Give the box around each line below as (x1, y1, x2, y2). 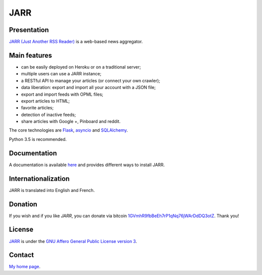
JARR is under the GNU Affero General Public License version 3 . (9, 238, 137, 244)
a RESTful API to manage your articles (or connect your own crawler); (21, 78, 160, 84)
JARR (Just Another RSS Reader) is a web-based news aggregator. (9, 39, 143, 45)
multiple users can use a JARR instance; (21, 71, 101, 77)
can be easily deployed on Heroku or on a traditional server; (21, 64, 141, 70)
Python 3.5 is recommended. (9, 136, 67, 142)
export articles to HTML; (21, 98, 70, 104)
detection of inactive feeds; (21, 112, 76, 118)
